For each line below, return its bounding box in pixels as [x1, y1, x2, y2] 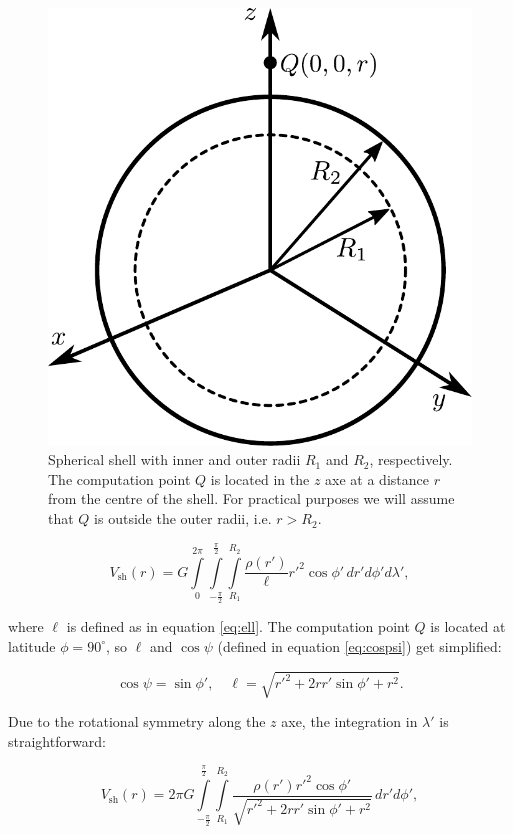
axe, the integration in [281, 710, 418, 731]
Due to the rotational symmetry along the [8, 710, 266, 731]
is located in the [210, 468, 310, 489]
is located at [430, 616, 506, 637]
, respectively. [369, 449, 453, 470]
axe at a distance [325, 468, 429, 489]
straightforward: [8, 730, 106, 751]
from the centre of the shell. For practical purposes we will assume [48, 488, 455, 509]
